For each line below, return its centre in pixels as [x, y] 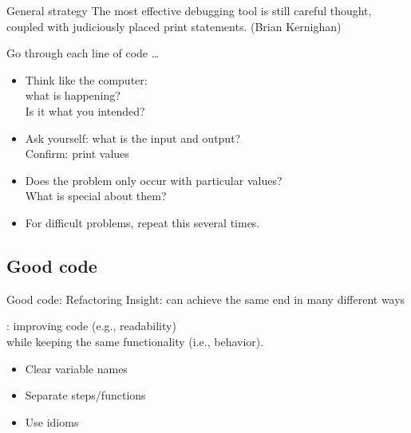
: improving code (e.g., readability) [91, 326]
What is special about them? [96, 196]
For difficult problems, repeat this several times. [142, 222]
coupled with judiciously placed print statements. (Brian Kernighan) [174, 26]
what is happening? [73, 95]
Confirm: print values [77, 154]
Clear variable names [76, 368]
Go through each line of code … [83, 53]
